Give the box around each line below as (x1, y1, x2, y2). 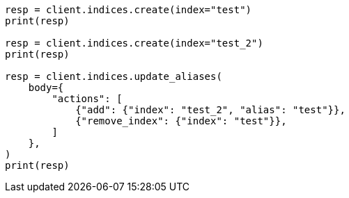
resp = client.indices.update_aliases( (5, 71, 222, 82)
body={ (28, 82, 64, 93)
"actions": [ (52, 93, 123, 104)
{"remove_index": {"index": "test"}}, (75, 115, 287, 126)
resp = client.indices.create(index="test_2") (5, 38, 263, 49)
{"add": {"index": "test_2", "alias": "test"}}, (75, 104, 346, 115)
